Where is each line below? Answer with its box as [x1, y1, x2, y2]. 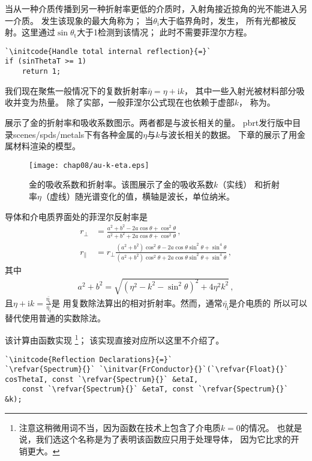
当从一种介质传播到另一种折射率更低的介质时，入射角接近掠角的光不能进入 [5, 2, 299, 14]
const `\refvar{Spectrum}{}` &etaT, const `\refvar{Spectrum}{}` [22, 385, 289, 394]
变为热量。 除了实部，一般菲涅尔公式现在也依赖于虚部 [21, 96, 235, 109]
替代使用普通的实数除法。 [5, 311, 106, 324]
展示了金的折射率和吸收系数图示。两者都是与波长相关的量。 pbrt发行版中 [5, 116, 293, 128]
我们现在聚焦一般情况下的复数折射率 [5, 84, 148, 97]
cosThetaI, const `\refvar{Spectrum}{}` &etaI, [5, 375, 199, 384]
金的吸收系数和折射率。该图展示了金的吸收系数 [29, 178, 214, 191]
